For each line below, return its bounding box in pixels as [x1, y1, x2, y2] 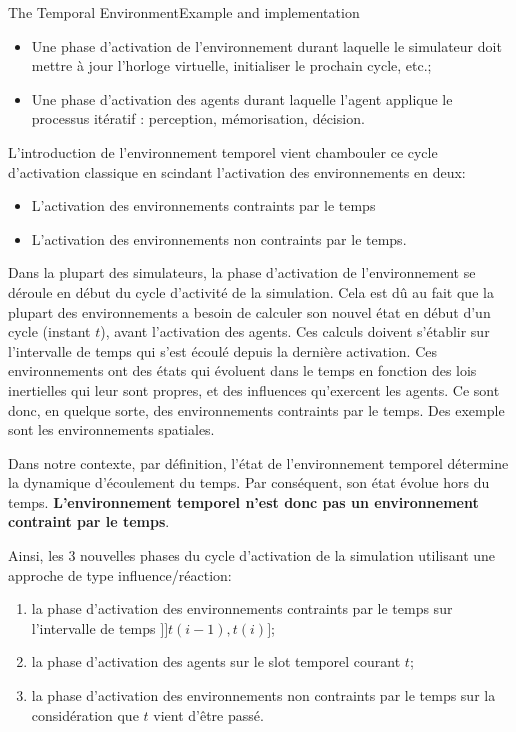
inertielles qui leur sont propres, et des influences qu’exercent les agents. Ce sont [8, 379, 500, 400]
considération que [31, 704, 139, 725]
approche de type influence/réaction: [8, 564, 232, 585]
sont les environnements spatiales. [8, 419, 215, 440]
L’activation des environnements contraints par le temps [31, 195, 376, 216]
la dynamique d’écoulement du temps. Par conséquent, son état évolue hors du [8, 472, 490, 493]
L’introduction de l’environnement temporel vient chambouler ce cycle [8, 141, 438, 162]
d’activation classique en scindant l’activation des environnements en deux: [8, 161, 466, 182]
